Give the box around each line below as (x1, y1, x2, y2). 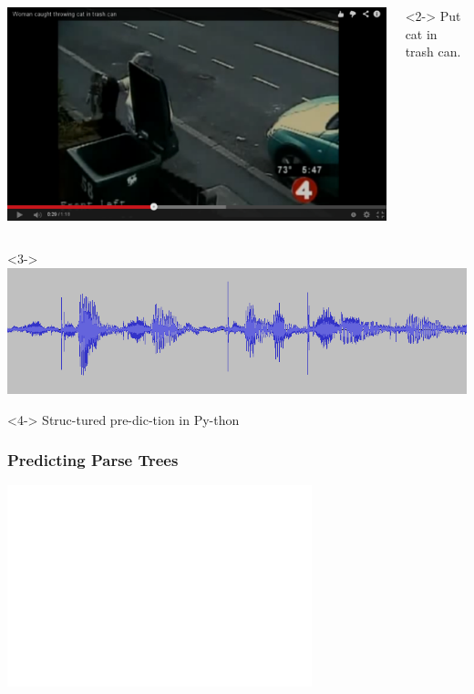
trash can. (405, 42, 461, 61)
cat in (405, 24, 438, 43)
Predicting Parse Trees (7, 449, 179, 471)
